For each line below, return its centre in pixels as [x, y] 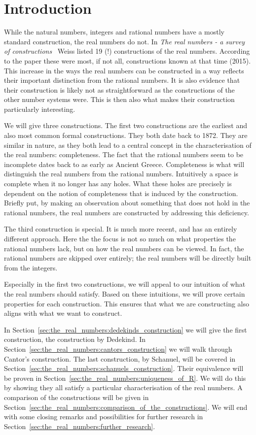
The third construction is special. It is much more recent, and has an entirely [121, 229]
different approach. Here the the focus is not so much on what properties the [120, 238]
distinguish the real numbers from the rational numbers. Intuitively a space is [121, 174]
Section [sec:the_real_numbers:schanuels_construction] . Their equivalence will [124, 368]
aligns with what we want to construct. [63, 313]
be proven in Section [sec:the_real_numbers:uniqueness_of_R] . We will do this [125, 378]
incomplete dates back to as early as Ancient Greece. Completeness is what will [124, 164]
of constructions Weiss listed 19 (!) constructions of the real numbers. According [127, 51]
